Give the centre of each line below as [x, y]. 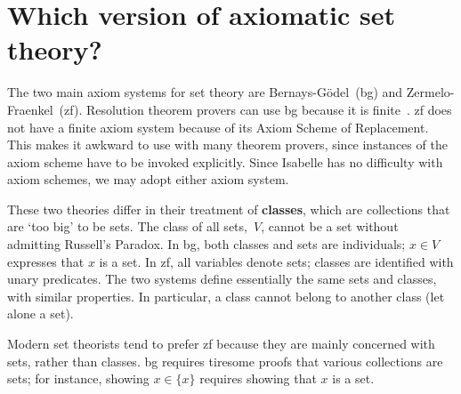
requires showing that [258, 378]
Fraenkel [30, 109]
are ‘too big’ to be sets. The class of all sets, [127, 226]
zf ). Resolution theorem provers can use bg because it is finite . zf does [258, 109]
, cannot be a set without [330, 226]
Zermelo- [430, 92]
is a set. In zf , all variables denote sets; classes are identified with [276, 261]
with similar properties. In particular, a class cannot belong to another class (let [226, 296]
